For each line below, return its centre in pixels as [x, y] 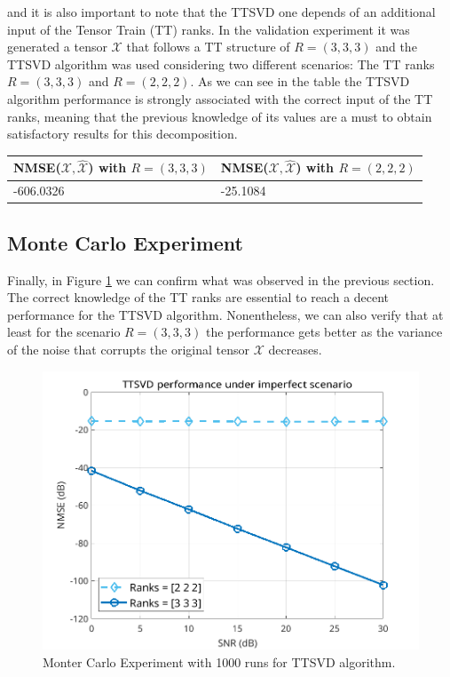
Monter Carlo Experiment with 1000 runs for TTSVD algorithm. [219, 661]
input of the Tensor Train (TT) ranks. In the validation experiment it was [209, 29]
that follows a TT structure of [208, 47]
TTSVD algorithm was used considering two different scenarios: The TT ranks [221, 64]
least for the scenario [64, 332]
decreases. [295, 349]
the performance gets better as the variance [324, 332]
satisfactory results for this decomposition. [122, 134]
